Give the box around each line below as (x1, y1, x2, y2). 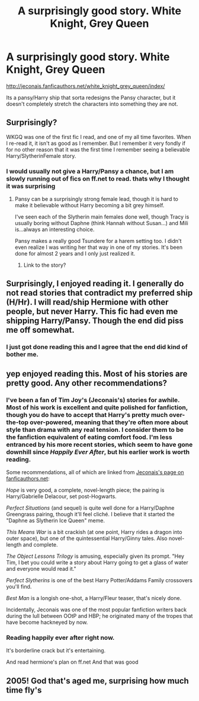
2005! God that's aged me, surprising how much (6, 675, 190, 686)
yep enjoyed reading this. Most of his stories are (6, 368, 188, 378)
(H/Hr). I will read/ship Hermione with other (6, 297, 169, 307)
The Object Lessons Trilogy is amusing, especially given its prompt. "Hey (6, 552, 185, 560)
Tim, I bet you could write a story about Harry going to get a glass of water (6, 559, 188, 566)
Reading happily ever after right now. (6, 633, 115, 642)
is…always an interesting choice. (14, 226, 95, 233)
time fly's (6, 685, 42, 695)
